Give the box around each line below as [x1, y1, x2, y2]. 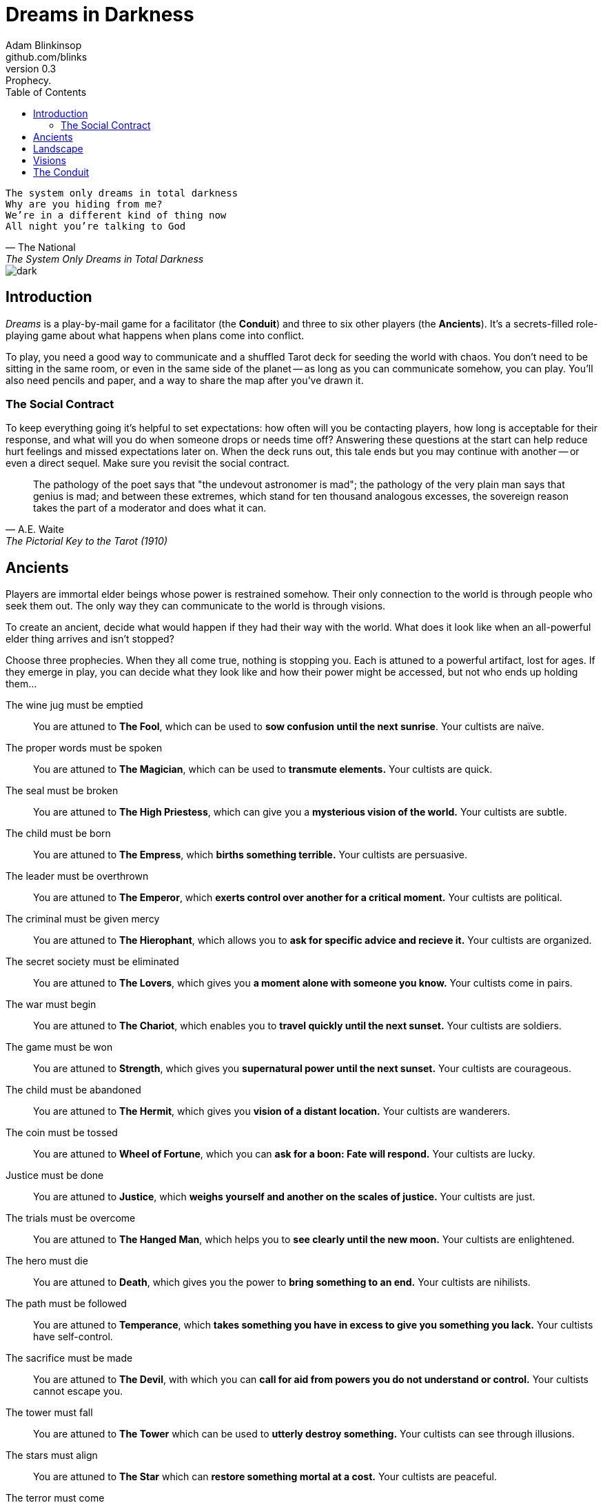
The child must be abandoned [6, 1084, 141, 1096]
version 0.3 [6, 62, 57, 74]
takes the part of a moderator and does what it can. [33, 502, 267, 514]
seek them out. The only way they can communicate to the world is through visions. [6, 600, 386, 612]
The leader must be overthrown [6, 870, 149, 882]
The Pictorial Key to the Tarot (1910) [6, 535, 167, 547]
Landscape [33, 142, 83, 154]
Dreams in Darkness [6, 3, 194, 26]
